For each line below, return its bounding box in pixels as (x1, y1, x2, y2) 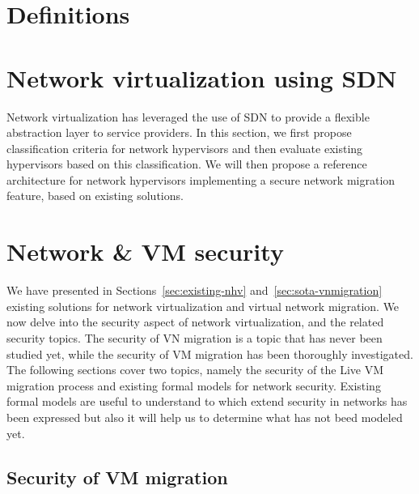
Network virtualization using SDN (6, 61, 397, 94)
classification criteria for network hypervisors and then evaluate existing (6, 139, 363, 156)
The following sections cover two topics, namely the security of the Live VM (6, 361, 384, 378)
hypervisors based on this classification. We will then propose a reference (6, 155, 367, 172)
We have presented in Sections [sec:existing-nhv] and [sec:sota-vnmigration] (6, 282, 383, 299)
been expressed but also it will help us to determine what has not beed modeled (6, 408, 403, 425)
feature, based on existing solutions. (6, 187, 184, 204)
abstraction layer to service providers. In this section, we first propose (6, 124, 352, 141)
